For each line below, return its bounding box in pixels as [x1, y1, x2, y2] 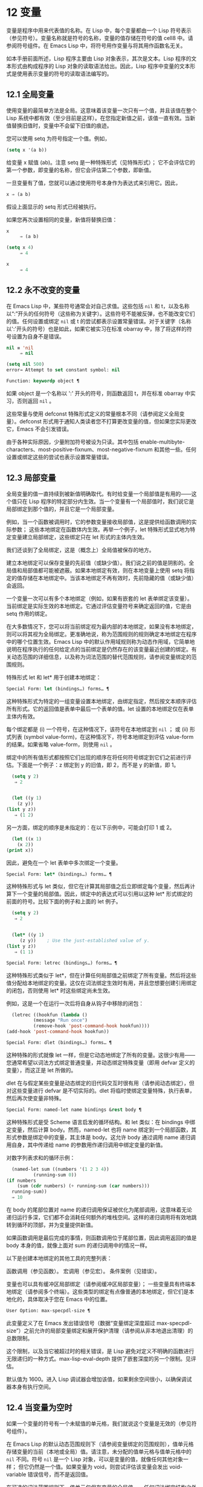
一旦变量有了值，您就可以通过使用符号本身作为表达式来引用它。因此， [6, 179, 181, 186]
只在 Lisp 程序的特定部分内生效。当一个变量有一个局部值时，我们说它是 [16, 497, 195, 505]
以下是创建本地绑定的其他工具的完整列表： [6, 1255, 112, 1262]
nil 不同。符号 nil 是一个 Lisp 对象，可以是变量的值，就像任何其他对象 [6, 1455, 183, 1463]
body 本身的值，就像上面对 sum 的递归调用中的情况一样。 [6, 1242, 151, 1249]
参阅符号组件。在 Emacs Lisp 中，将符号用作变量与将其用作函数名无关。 [6, 42, 186, 49]
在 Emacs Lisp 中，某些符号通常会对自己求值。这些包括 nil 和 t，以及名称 [6, 302, 190, 309]
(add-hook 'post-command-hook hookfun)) [6, 1029, 110, 1035]
